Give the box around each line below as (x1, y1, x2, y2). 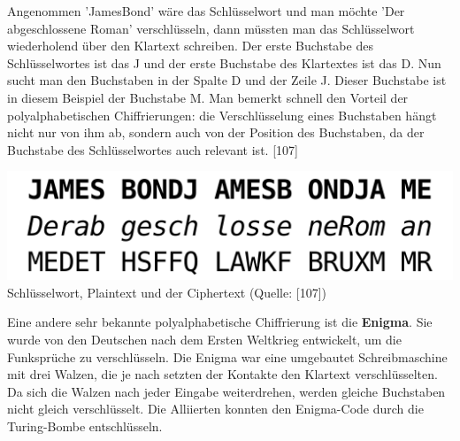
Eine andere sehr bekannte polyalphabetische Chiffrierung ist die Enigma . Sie (7, 313, 433, 331)
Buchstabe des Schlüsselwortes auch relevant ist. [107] (7, 140, 298, 159)
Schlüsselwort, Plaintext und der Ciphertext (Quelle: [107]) (7, 282, 327, 301)
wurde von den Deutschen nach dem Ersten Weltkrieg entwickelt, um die (7, 329, 402, 348)
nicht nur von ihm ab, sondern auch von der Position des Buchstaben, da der (7, 123, 425, 142)
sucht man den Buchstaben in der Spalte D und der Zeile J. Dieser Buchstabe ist (7, 71, 447, 89)
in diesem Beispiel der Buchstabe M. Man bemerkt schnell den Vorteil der (7, 88, 409, 106)
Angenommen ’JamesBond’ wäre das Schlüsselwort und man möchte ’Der (7, 2, 405, 19)
